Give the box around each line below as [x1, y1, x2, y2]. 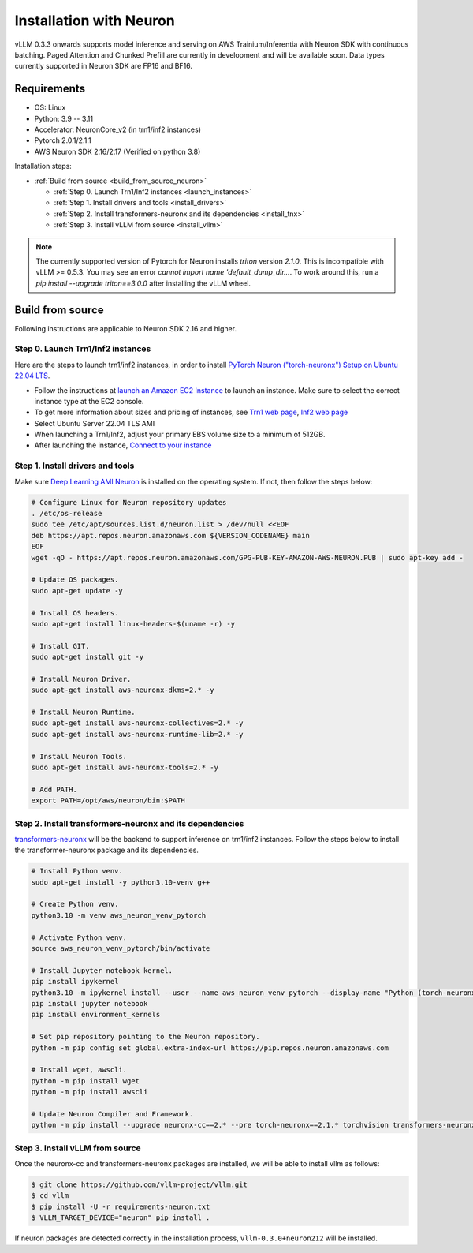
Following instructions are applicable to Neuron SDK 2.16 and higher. [14, 324, 236, 333]
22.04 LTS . [14, 371, 50, 380]
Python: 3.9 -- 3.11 [34, 114, 94, 123]
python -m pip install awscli [31, 1087, 148, 1097]
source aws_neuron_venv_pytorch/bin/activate [31, 944, 210, 952]
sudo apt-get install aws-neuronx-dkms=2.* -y [31, 686, 214, 694]
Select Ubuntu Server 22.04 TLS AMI [34, 418, 155, 428]
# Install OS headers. [31, 608, 119, 617]
